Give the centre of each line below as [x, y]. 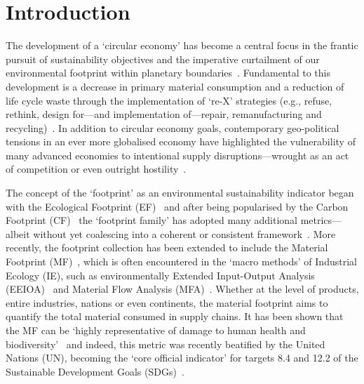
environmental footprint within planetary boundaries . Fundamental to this [168, 73]
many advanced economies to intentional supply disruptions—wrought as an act [177, 155]
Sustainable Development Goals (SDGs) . [95, 371]
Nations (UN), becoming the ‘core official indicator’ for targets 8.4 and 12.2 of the [182, 358]
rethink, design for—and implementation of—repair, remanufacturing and [164, 114]
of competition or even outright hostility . [96, 169]
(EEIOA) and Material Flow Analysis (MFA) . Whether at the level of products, [182, 289]
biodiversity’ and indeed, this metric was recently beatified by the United [166, 344]
